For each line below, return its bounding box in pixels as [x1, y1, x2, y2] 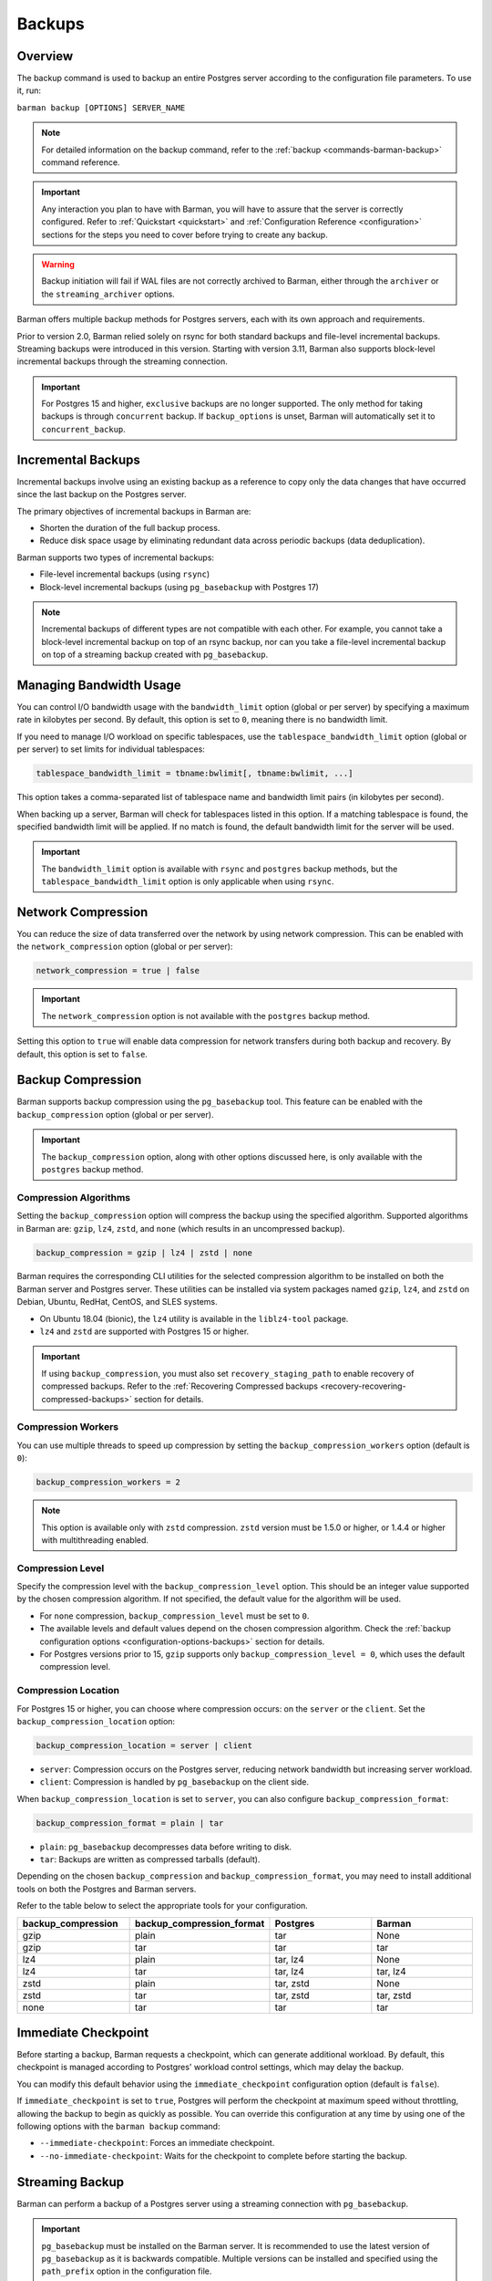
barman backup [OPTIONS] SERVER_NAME [16, 102, 186, 113]
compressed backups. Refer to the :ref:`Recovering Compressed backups [41, 1380, 319, 1391]
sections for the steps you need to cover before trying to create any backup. [41, 229, 328, 240]
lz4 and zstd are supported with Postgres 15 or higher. [39, 1326, 250, 1337]
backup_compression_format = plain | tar [36, 1818, 224, 1828]
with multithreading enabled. [41, 1534, 149, 1546]
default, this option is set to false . [16, 1048, 148, 1059]
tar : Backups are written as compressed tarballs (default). [39, 1854, 261, 1865]
